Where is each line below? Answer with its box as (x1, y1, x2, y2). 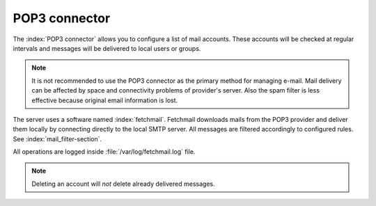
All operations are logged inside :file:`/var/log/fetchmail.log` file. (13, 148, 196, 156)
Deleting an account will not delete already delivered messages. (31, 180, 215, 188)
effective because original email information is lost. (31, 96, 178, 104)
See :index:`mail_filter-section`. (13, 134, 102, 143)
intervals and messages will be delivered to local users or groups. (13, 44, 201, 52)
